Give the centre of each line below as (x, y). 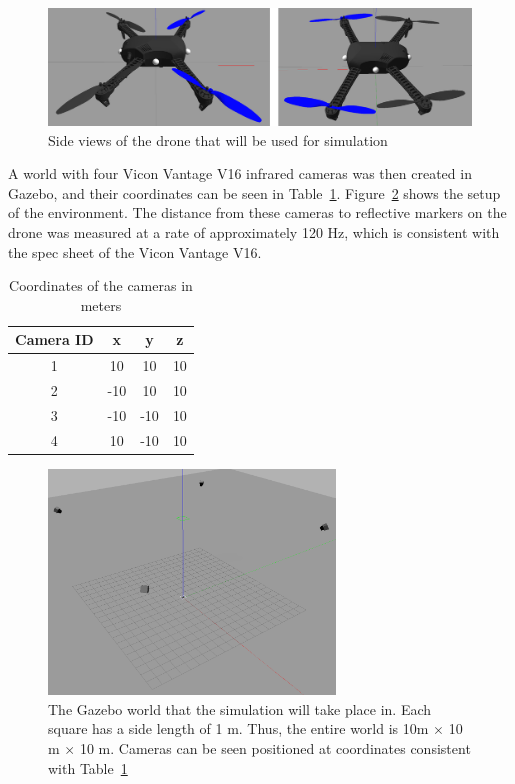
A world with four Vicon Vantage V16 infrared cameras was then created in (240, 173)
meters (101, 304)
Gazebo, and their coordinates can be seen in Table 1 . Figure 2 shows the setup (254, 192)
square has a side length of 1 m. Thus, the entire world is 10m (238, 728)
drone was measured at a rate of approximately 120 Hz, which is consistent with (254, 231)
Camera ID (54, 339)
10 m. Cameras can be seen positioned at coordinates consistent (275, 748)
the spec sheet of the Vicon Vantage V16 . (135, 251)
